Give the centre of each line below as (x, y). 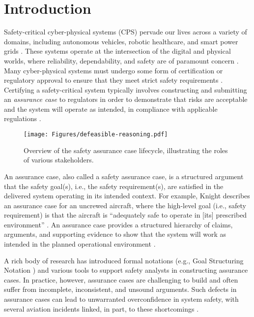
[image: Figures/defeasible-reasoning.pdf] (96, 135)
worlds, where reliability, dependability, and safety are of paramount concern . (121, 60)
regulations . (23, 118)
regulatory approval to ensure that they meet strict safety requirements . (113, 80)
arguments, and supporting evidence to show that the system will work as (115, 234)
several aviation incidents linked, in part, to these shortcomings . (101, 308)
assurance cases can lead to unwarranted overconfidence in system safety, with (121, 299)
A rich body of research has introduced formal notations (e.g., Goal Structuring (124, 260)
